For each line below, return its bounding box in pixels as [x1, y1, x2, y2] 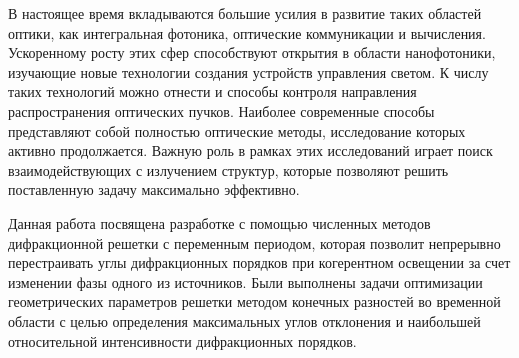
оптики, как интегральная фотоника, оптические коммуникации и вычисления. [8, 22, 486, 43]
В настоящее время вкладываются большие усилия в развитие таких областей [8, 3, 482, 23]
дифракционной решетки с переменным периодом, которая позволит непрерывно [8, 232, 501, 253]
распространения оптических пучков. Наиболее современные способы [8, 100, 435, 121]
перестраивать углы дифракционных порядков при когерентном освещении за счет [8, 252, 511, 273]
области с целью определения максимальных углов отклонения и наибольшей [8, 310, 481, 331]
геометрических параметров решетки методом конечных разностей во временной [8, 291, 501, 312]
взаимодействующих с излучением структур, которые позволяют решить [8, 159, 449, 180]
